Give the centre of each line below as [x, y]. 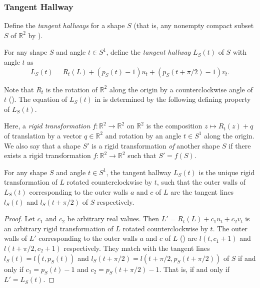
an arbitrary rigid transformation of [59, 228]
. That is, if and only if [194, 269]
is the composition [174, 126]
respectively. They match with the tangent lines [137, 248]
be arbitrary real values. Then [113, 219]
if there [240, 145]
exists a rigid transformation [47, 155]
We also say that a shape [42, 145]
